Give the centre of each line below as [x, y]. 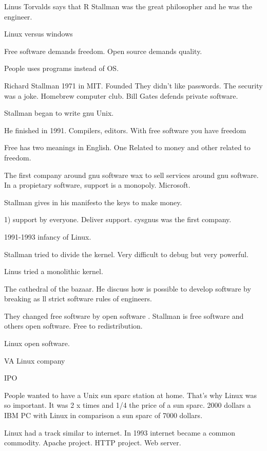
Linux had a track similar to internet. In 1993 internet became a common [120, 432]
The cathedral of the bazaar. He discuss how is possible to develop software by [128, 288]
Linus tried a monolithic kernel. [54, 271]
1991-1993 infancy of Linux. [48, 236]
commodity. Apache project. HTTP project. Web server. [93, 443]
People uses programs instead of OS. [62, 68]
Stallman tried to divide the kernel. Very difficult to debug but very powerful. [126, 254]
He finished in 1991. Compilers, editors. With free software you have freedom [125, 130]
